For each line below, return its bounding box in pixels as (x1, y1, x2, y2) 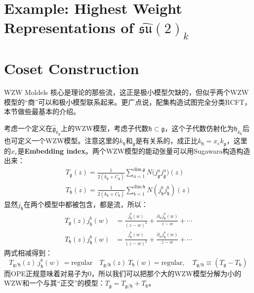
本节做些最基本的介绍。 (4, 106, 80, 117)
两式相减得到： (4, 248, 52, 258)
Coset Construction (4, 58, 139, 79)
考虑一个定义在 (4, 123, 52, 133)
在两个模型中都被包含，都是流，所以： (23, 199, 148, 209)
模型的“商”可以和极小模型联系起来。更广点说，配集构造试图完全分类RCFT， (4, 96, 252, 107)
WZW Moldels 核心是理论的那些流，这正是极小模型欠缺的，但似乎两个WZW (4, 87, 249, 97)
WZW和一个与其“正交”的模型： (4, 278, 105, 288)
